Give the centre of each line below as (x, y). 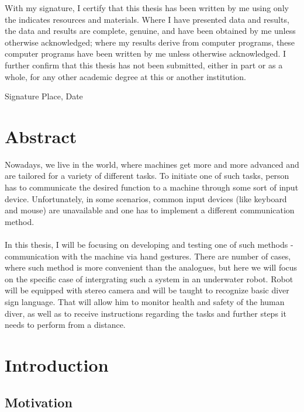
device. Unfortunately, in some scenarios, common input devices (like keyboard (146, 198)
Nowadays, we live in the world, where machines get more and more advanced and (152, 164)
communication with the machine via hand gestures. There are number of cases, (148, 256)
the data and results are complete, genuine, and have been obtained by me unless (150, 31)
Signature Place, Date (44, 96)
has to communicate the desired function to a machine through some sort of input (152, 187)
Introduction (57, 364)
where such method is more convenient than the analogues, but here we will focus (151, 267)
